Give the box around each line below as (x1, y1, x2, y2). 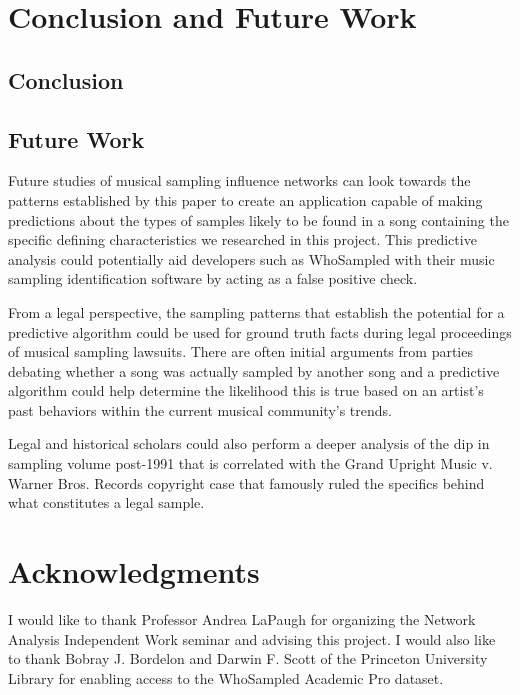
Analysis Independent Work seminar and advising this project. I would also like (8, 628, 496, 649)
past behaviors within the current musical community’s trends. (8, 399, 392, 420)
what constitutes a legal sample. (8, 492, 205, 513)
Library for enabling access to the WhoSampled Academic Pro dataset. (8, 667, 444, 688)
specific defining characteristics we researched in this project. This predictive (8, 229, 477, 250)
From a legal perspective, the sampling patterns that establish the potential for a (8, 301, 505, 322)
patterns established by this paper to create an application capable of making (8, 189, 483, 210)
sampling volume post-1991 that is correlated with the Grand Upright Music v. (8, 453, 493, 474)
